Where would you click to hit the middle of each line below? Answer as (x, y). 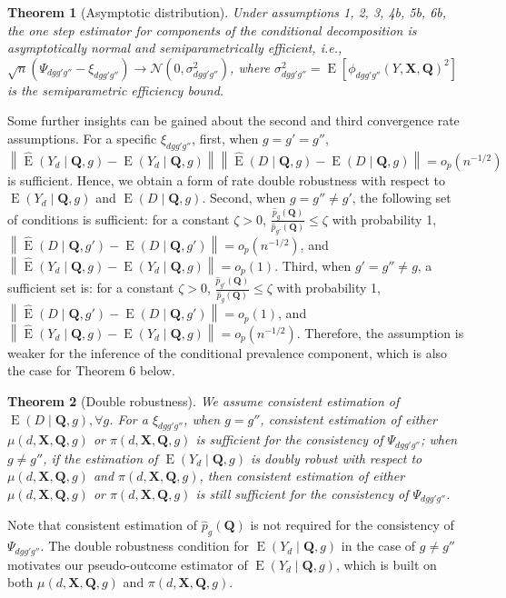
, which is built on (386, 564)
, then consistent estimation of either (302, 476)
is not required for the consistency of (352, 525)
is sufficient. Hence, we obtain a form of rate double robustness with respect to (227, 179)
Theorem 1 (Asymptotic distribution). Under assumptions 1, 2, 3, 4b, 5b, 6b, (227, 12)
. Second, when (244, 198)
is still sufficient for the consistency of (302, 493)
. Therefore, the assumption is (380, 332)
